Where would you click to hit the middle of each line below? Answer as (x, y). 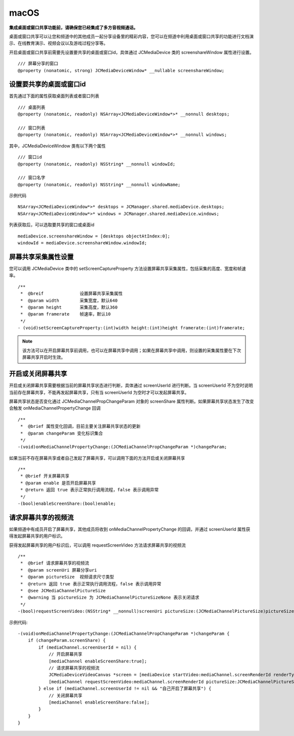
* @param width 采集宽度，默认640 (69, 300)
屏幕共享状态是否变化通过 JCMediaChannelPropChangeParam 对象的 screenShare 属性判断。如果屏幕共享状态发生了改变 (132, 401)
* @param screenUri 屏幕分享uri (59, 570)
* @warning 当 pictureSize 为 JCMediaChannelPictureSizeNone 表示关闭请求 (110, 598)
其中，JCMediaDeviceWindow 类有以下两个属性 (58, 146)
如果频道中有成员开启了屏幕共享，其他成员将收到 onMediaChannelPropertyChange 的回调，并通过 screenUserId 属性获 (130, 529)
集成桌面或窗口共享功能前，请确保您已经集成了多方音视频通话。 (73, 27)
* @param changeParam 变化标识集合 (61, 433)
